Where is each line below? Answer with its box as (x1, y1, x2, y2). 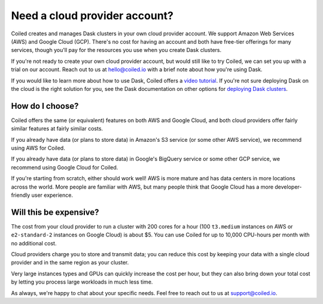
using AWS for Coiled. (11, 144, 65, 151)
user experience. (31, 191, 73, 199)
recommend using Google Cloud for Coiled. (11, 163, 118, 171)
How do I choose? (11, 101, 79, 111)
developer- (275, 183, 302, 190)
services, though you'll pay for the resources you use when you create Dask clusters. (11, 47, 221, 54)
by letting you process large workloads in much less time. (11, 278, 153, 285)
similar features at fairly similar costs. (11, 125, 103, 132)
